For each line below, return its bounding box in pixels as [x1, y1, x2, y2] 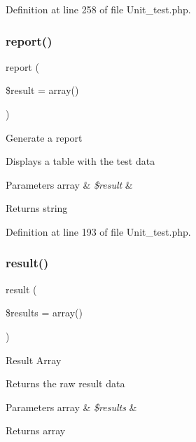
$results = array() [6, 305, 83, 320]
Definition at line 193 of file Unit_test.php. [6, 224, 191, 239]
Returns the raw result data [6, 376, 125, 391]
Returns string [6, 201, 68, 215]
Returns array [6, 423, 66, 438]
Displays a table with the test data [6, 154, 155, 168]
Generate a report [6, 130, 83, 145]
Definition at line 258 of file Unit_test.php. [6, 2, 191, 16]
